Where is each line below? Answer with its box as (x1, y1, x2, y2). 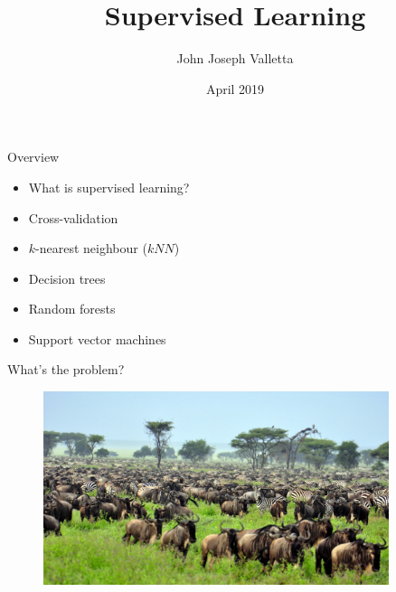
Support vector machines (28, 329, 166, 348)
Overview (7, 147, 60, 166)
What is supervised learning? (28, 177, 190, 196)
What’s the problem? (7, 360, 125, 379)
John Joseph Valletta (176, 49, 294, 68)
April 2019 (205, 79, 265, 98)
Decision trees (28, 268, 106, 287)
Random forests (28, 299, 116, 318)
